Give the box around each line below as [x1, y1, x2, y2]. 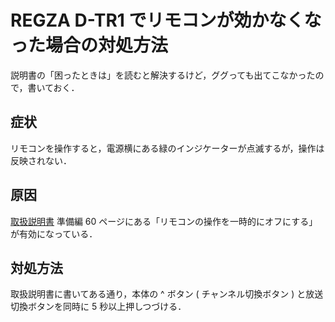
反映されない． [10, 154, 72, 166]
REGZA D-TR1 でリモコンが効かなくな [10, 9, 322, 32]
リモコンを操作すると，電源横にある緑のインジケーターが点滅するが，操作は [10, 142, 325, 154]
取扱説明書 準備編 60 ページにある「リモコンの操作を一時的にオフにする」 [10, 215, 318, 227]
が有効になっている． [10, 227, 98, 240]
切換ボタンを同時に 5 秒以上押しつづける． [10, 301, 187, 313]
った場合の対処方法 [10, 34, 169, 57]
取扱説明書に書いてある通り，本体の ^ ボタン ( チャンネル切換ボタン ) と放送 [10, 288, 324, 300]
